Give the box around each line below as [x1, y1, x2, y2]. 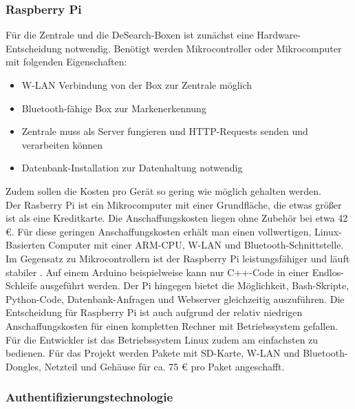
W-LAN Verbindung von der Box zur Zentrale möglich [21, 78, 252, 92]
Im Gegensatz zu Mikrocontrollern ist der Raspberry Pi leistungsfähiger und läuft [6, 251, 350, 265]
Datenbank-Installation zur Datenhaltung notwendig [21, 160, 243, 175]
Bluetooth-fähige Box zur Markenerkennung [21, 101, 206, 115]
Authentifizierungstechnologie [6, 388, 173, 406]
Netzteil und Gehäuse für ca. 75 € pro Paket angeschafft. [44, 359, 285, 373]
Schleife [6, 278, 37, 293]
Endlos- [312, 264, 344, 279]
